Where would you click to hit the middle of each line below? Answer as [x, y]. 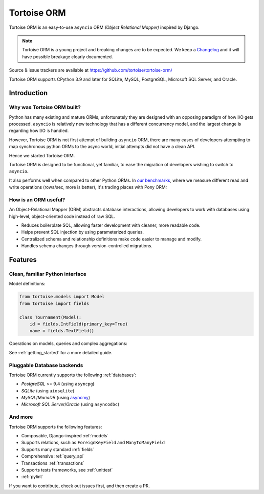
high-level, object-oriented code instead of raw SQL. [62, 216]
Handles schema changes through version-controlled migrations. [87, 246]
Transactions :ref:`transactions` [53, 463]
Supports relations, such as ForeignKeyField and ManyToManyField [93, 443]
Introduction [28, 93]
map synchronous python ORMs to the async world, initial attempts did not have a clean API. [102, 147]
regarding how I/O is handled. [39, 131]
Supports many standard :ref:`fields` [58, 449]
